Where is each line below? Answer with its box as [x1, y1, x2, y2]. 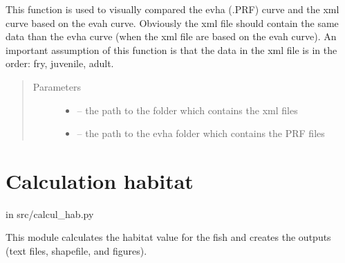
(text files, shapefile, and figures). [6, 244, 147, 258]
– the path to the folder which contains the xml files [77, 102, 298, 117]
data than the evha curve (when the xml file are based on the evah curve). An [6, 29, 337, 44]
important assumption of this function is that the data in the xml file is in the [6, 42, 337, 57]
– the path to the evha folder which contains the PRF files [77, 126, 325, 140]
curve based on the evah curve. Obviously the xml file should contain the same [6, 15, 339, 30]
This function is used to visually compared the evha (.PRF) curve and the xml [6, 2, 339, 16]
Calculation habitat [6, 166, 194, 194]
